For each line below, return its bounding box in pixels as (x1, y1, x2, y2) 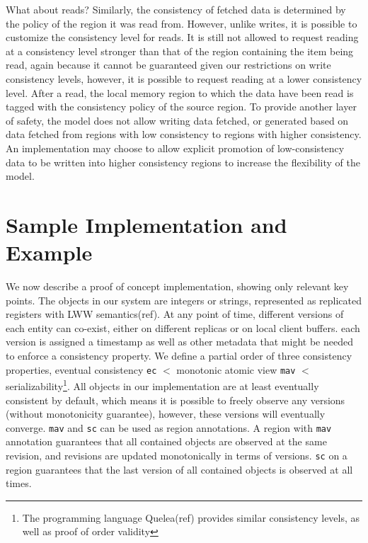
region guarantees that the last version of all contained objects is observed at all (6, 462, 353, 476)
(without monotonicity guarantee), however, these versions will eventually (6, 406, 326, 421)
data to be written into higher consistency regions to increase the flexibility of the (6, 154, 360, 169)
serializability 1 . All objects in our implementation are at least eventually (6, 377, 319, 393)
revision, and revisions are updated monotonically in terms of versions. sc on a (6, 447, 347, 462)
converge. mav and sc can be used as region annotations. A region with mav (6, 420, 332, 435)
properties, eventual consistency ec (6, 362, 157, 377)
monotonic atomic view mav (176, 362, 296, 377)
